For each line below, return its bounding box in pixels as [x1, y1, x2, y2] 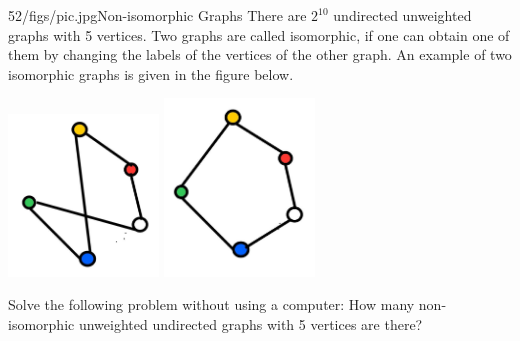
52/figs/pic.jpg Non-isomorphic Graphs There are [8, 5, 307, 25]
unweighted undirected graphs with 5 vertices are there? [78, 314, 423, 335]
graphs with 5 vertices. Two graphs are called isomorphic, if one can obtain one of [8, 24, 510, 45]
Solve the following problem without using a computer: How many [8, 294, 415, 315]
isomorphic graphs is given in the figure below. [8, 63, 294, 84]
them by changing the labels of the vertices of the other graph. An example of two [8, 44, 512, 65]
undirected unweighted [333, 5, 472, 25]
